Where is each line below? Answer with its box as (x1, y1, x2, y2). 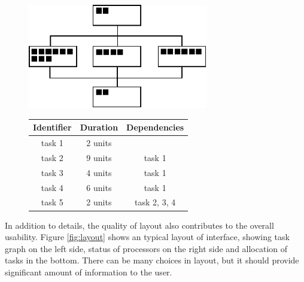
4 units (86, 166, 112, 178)
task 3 (41, 166, 63, 178)
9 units (86, 151, 112, 163)
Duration (80, 121, 118, 134)
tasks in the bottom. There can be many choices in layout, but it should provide (5, 254, 299, 266)
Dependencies (126, 121, 184, 134)
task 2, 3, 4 (135, 196, 176, 208)
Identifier (33, 121, 72, 134)
